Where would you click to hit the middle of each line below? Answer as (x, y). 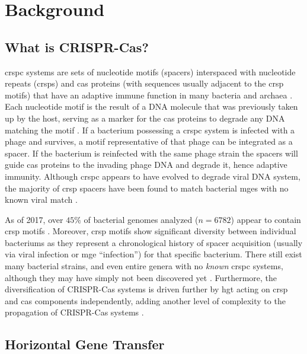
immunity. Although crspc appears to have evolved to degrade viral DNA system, (153, 176)
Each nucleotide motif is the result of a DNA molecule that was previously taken (151, 106)
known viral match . (41, 200)
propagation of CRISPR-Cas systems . (74, 312)
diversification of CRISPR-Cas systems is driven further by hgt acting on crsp (146, 289)
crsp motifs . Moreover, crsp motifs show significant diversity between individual (151, 231)
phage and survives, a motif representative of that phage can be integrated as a (149, 141)
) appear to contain (266, 219)
